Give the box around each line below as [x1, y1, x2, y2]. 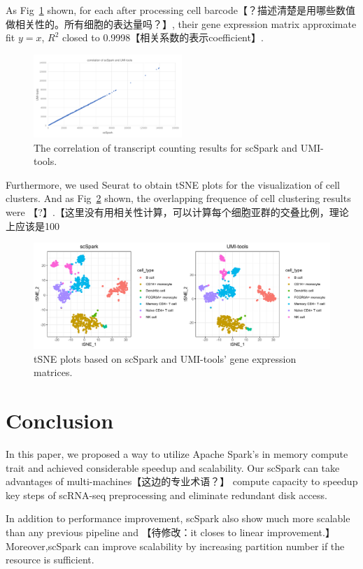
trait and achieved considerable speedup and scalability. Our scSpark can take [6, 460, 340, 475]
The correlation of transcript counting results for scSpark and [34, 140, 298, 154]
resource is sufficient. [6, 552, 94, 567]
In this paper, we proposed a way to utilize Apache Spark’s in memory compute [6, 447, 348, 461]
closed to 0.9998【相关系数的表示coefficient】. [62, 30, 264, 45]
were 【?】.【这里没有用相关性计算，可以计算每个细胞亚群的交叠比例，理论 [6, 205, 349, 219]
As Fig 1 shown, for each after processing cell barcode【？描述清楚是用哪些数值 [6, 3, 355, 17]
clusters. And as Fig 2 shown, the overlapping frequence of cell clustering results [6, 191, 351, 206]
